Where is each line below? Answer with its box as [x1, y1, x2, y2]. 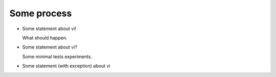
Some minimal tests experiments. [22, 54, 92, 60]
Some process [9, 8, 72, 19]
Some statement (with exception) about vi [22, 63, 110, 69]
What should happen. [22, 35, 67, 41]
